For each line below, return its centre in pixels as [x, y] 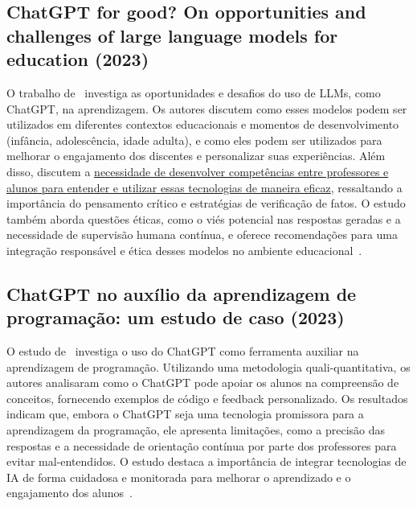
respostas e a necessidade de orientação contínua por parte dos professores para [202, 445]
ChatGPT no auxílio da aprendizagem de [182, 293]
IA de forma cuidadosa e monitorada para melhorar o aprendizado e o [179, 477]
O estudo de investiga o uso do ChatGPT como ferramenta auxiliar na [183, 351]
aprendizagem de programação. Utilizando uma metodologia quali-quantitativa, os [208, 366]
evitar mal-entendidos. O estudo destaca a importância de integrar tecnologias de [206, 461]
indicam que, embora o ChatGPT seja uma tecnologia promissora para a [185, 414]
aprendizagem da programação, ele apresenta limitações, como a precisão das [196, 430]
